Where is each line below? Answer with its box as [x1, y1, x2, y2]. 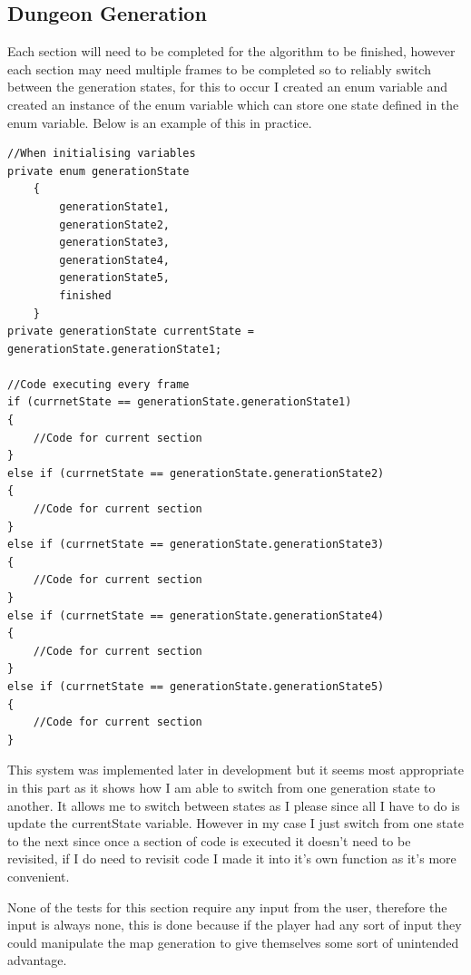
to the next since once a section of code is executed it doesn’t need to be [7, 831, 411, 850]
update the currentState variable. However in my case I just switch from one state [7, 814, 464, 833]
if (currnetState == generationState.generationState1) [7, 395, 352, 409]
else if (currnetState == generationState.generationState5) [7, 679, 385, 693]
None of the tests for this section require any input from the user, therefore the [7, 897, 447, 916]
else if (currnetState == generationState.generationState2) [7, 466, 385, 480]
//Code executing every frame [7, 377, 190, 391]
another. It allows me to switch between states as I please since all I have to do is [7, 795, 460, 814]
